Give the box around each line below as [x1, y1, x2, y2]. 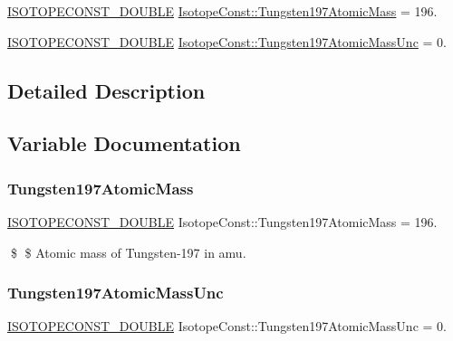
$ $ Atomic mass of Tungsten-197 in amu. [10, 242, 246, 261]
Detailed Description [7, 76, 206, 104]
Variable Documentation [7, 129, 241, 157]
